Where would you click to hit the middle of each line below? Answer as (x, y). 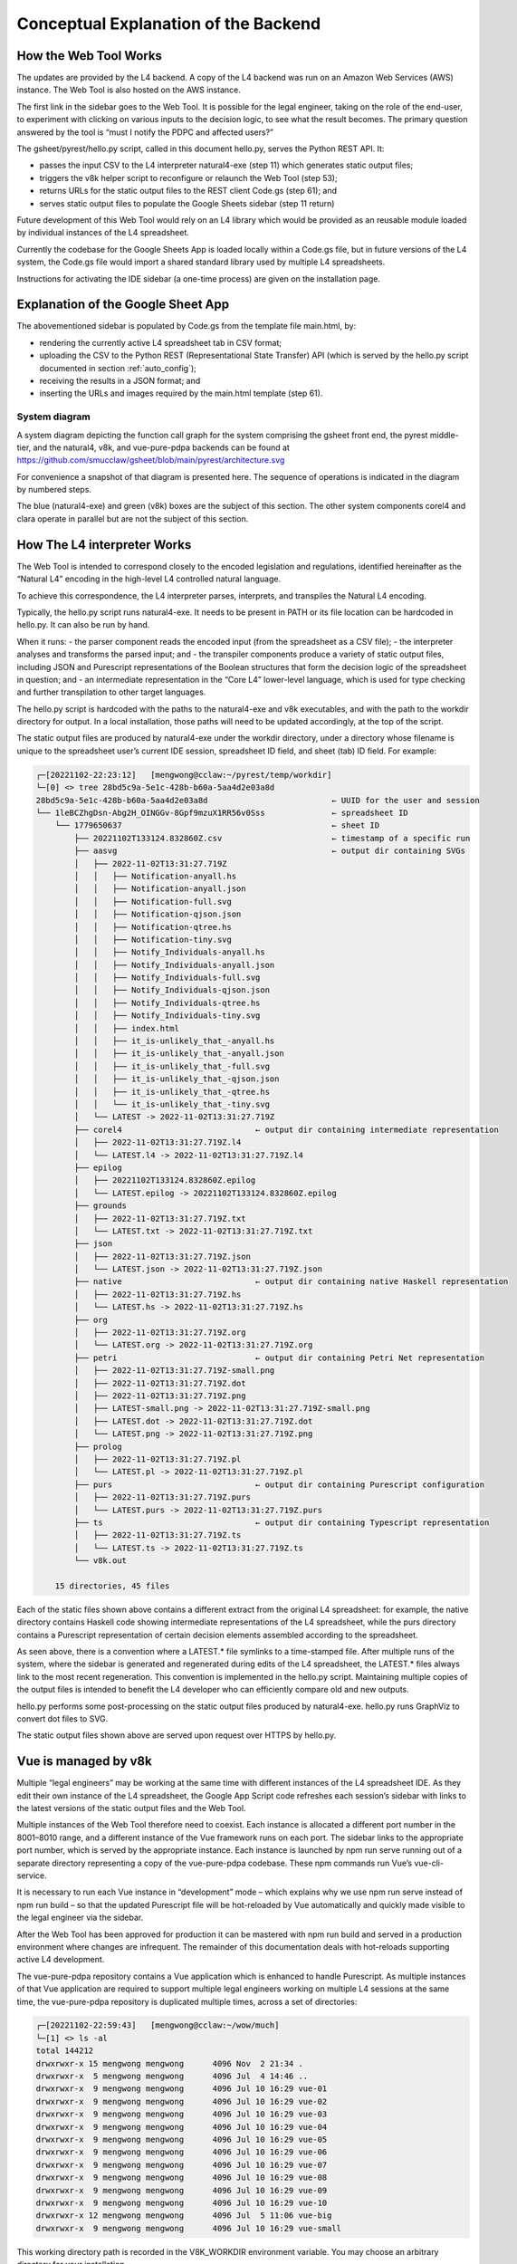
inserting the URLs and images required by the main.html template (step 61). (181, 393)
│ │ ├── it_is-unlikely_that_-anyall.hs (174, 1041)
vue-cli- (428, 1863)
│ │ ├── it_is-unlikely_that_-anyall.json (179, 1054)
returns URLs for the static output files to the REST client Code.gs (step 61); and (188, 191)
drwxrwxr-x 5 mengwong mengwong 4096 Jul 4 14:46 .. (172, 2077)
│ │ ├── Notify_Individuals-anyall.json (174, 965)
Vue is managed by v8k (85, 1761)
